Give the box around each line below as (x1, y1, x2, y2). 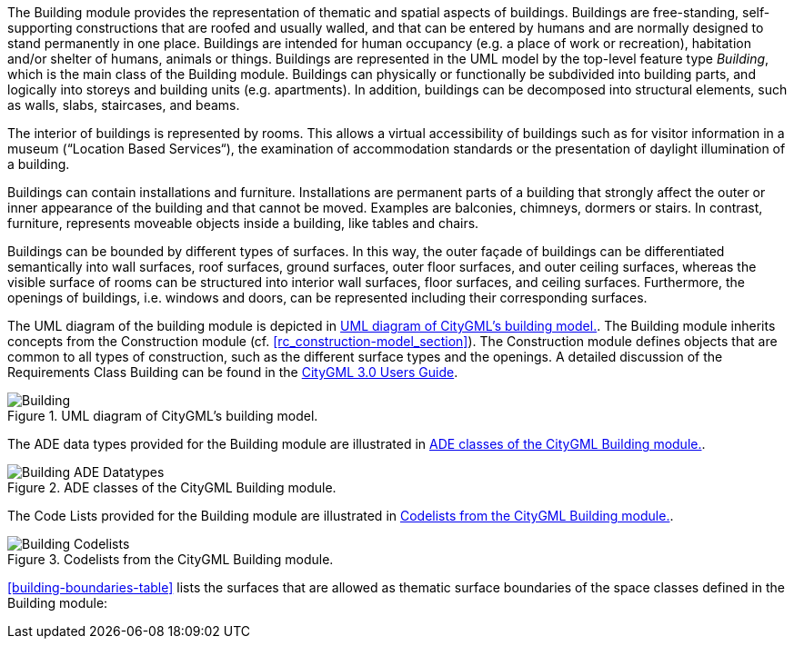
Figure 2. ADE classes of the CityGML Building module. (7, 480, 337, 495)
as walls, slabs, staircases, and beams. (7, 97, 240, 113)
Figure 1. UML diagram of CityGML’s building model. (7, 408, 318, 423)
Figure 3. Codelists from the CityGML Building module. (7, 552, 334, 567)
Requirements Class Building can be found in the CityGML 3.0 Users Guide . (7, 364, 458, 380)
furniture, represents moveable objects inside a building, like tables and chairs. (7, 215, 479, 231)
